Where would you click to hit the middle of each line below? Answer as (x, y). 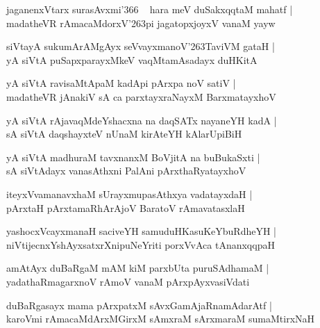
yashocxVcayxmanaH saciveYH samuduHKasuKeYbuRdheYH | (142, 231)
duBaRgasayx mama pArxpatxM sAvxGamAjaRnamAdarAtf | (139, 305)
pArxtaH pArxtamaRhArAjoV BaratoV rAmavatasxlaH (126, 207)
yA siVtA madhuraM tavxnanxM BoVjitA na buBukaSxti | (133, 157)
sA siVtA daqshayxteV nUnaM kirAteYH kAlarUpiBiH (124, 134)
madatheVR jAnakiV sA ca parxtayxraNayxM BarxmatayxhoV (141, 96)
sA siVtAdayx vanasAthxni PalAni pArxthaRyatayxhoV (126, 171)
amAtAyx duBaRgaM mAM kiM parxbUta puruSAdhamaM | (138, 268)
